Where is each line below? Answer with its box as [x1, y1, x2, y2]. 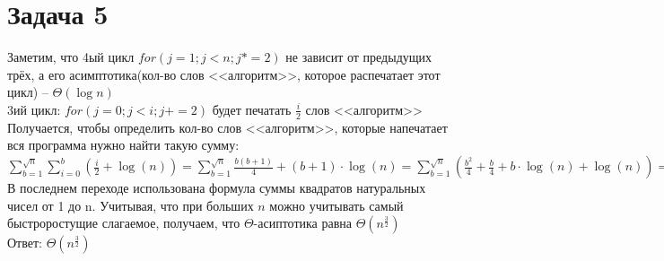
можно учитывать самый [269, 196, 404, 214]
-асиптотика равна [253, 213, 352, 232]
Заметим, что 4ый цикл [7, 48, 135, 66]
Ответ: [7, 233, 42, 252]
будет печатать [212, 100, 292, 118]
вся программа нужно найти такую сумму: [7, 135, 240, 154]
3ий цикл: [7, 100, 61, 118]
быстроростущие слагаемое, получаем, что [7, 213, 240, 232]
